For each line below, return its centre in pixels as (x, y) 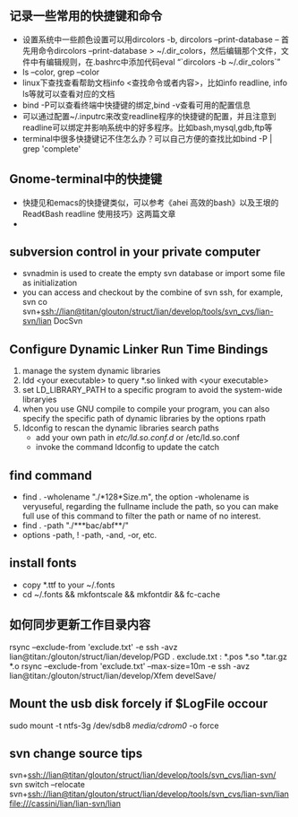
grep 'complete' (51, 148)
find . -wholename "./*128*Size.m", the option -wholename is (136, 497)
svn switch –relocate (47, 785)
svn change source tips (76, 753)
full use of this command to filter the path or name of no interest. (141, 516)
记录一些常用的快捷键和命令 (86, 16)
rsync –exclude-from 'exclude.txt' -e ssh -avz (94, 647)
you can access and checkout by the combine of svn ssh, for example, (153, 292)
